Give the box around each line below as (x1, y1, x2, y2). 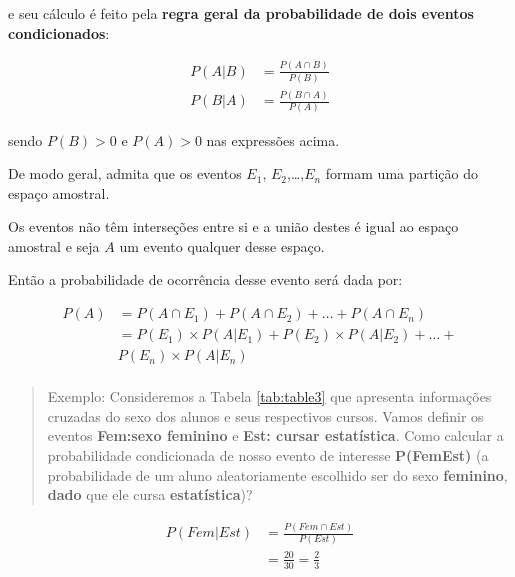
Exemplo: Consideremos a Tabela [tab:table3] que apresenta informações (47, 386, 492, 407)
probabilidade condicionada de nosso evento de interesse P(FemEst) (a (47, 444, 489, 465)
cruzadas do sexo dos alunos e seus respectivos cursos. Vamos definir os (47, 405, 484, 426)
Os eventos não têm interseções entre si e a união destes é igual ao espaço (8, 216, 459, 237)
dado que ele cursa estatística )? (47, 484, 253, 505)
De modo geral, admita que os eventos (8, 163, 242, 184)
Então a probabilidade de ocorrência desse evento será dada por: (8, 269, 403, 290)
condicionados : (8, 22, 110, 43)
